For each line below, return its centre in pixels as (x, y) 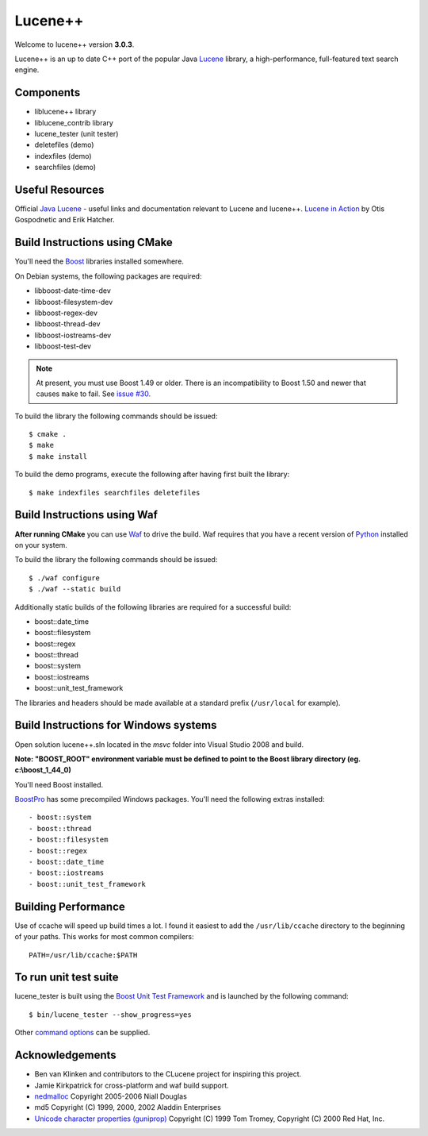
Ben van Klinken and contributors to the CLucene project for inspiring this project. (168, 1074)
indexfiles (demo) (63, 156)
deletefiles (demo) (64, 145)
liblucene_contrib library (74, 122)
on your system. (41, 545)
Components (48, 92)
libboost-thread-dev (67, 324)
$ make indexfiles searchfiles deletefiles (115, 493)
